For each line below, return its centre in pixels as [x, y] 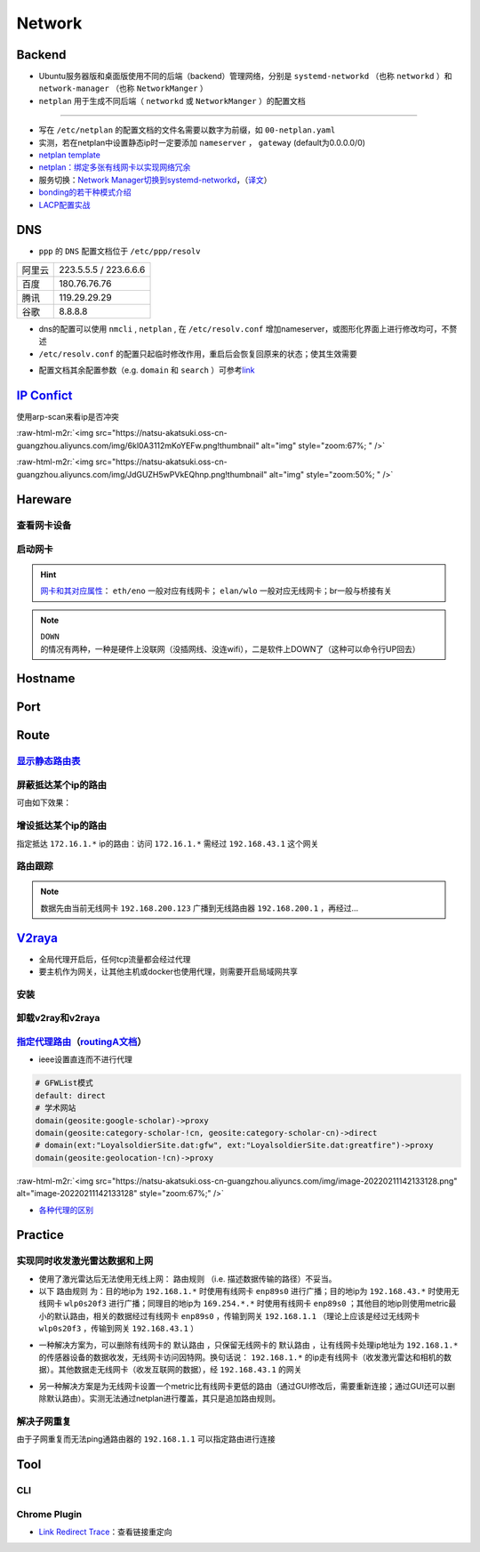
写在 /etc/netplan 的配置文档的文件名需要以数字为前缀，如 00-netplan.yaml [187, 130]
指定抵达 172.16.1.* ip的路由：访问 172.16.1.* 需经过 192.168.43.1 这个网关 [168, 843]
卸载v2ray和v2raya [58, 1018]
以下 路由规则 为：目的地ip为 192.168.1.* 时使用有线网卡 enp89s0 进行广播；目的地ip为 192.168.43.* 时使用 [245, 1291]
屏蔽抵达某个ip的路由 [61, 784]
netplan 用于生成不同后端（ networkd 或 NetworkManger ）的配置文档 [172, 101]
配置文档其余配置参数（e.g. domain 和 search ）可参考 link [147, 370]
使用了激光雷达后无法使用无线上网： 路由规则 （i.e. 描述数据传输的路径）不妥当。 [188, 1279]
